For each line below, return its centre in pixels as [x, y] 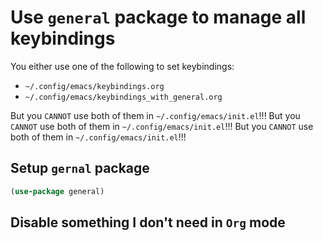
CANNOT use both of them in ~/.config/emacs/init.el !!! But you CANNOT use [162, 126]
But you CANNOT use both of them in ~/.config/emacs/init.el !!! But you [155, 115]
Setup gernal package [80, 168]
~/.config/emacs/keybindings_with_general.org [123, 97]
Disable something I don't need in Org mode [148, 222]
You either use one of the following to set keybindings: [122, 66]
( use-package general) [57, 191]
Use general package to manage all [158, 17]
